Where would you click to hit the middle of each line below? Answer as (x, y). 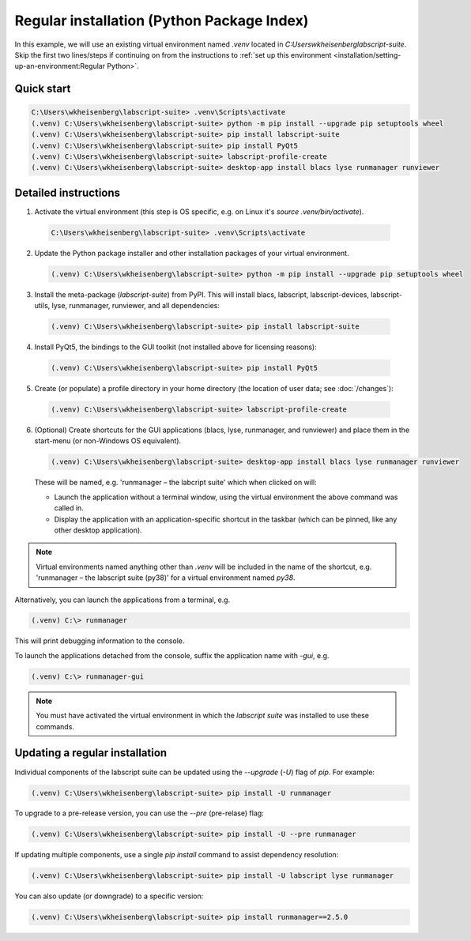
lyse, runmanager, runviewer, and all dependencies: (136, 306)
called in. (69, 508)
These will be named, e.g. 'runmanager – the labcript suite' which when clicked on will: (176, 483)
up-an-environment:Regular (60, 66)
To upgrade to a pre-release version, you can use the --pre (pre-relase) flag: (139, 813)
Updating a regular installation (91, 753)
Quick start (43, 89)
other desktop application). (98, 530)
